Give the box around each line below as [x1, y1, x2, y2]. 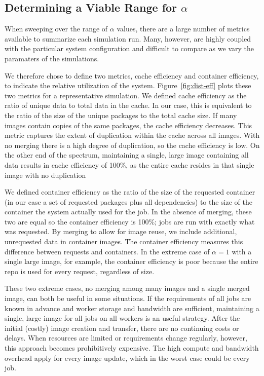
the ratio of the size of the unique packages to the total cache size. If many [5, 109, 237, 120]
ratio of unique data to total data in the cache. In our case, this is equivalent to [5, 100, 252, 110]
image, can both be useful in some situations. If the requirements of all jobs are [5, 293, 251, 304]
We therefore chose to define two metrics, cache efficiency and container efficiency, [5, 70, 259, 81]
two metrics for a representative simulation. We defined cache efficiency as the [5, 90, 247, 100]
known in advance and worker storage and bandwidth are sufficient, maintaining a [5, 303, 259, 313]
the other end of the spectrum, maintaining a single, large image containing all [5, 149, 249, 160]
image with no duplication [5, 169, 86, 180]
